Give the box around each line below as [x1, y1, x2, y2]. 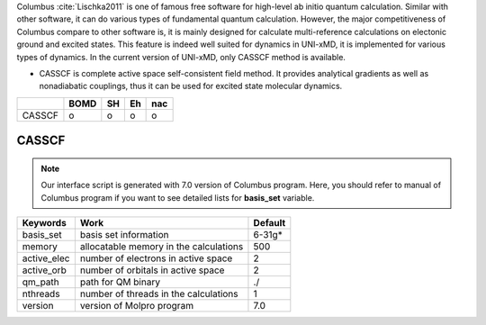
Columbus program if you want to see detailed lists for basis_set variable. [40, 192, 315, 203]
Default [253, 216, 286, 229]
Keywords [22, 216, 67, 229]
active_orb [22, 264, 67, 276]
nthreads [22, 287, 60, 300]
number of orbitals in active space [79, 264, 225, 276]
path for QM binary [79, 275, 161, 288]
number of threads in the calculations [79, 287, 238, 300]
